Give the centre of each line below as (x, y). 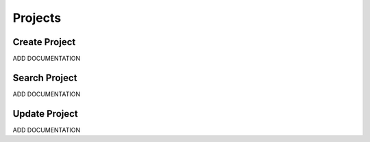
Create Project (44, 42)
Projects (37, 18)
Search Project (45, 77)
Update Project (45, 114)
